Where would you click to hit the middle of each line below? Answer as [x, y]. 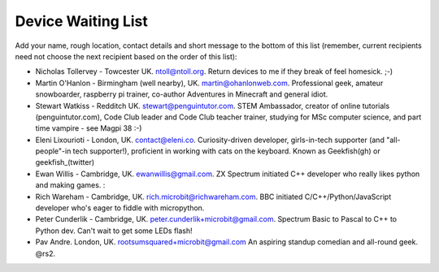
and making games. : [70, 185]
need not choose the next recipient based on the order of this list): [126, 56]
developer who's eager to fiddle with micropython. [120, 208]
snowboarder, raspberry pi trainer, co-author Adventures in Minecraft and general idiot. [182, 94]
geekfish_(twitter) [65, 162]
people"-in [53, 151]
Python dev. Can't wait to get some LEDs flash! [114, 231]
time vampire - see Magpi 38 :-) [89, 128]
